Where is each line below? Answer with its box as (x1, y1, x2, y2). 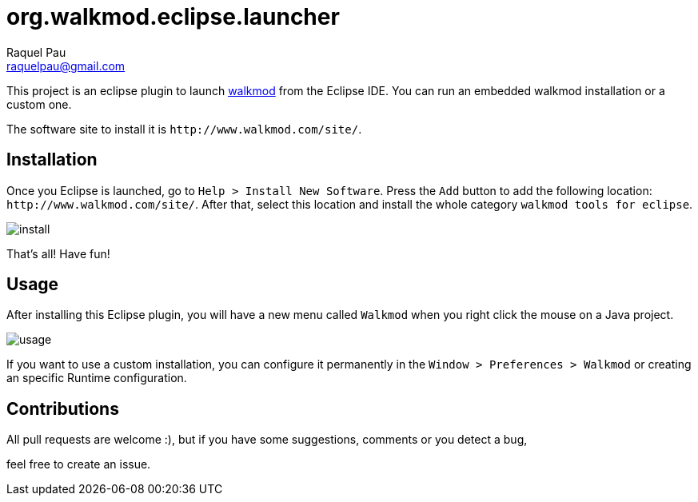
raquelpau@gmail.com (6, 58, 126, 73)
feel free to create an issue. (6, 457, 151, 472)
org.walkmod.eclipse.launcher (6, 3, 340, 30)
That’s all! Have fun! (6, 246, 110, 261)
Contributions (6, 398, 119, 419)
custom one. (6, 97, 72, 111)
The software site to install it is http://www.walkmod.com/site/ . (6, 122, 362, 136)
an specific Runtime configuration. (6, 371, 187, 385)
